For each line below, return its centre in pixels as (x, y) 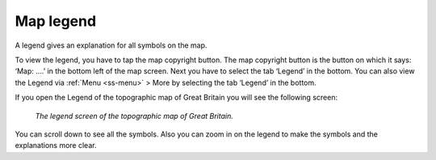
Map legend (56, 21)
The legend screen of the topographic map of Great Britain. (134, 116)
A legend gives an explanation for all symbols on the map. (111, 45)
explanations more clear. (56, 145)
